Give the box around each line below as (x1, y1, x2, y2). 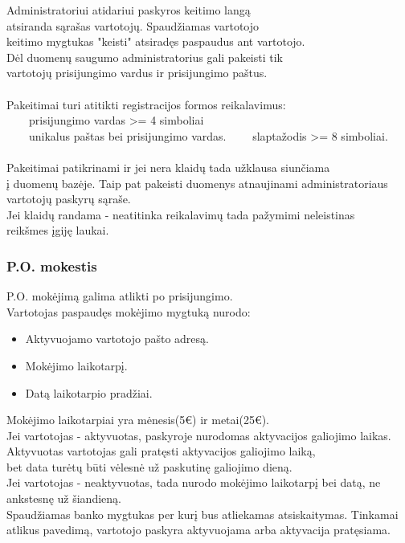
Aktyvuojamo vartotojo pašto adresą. (25, 330, 209, 347)
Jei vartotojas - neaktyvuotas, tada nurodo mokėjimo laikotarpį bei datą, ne (6, 474, 381, 491)
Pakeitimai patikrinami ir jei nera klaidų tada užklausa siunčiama (6, 158, 330, 175)
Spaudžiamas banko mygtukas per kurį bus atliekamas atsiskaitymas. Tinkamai (6, 505, 399, 522)
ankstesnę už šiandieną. (6, 490, 121, 507)
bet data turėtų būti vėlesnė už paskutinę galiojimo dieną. (6, 458, 292, 475)
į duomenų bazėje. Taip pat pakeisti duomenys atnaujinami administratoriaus (6, 174, 388, 191)
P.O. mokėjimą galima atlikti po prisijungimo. (6, 288, 233, 304)
